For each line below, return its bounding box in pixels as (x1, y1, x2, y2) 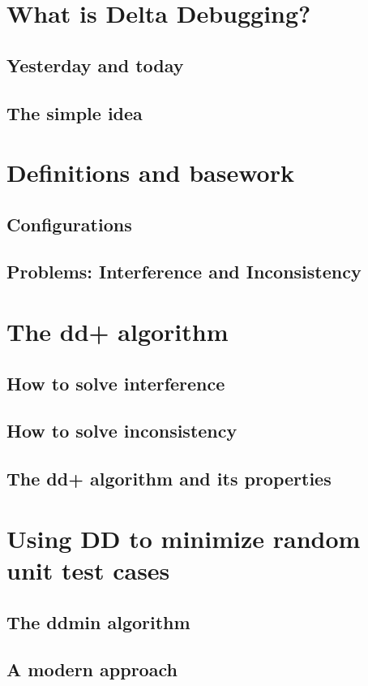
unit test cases (6, 553, 170, 586)
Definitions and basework (6, 156, 294, 189)
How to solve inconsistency (6, 418, 237, 443)
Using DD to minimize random (6, 521, 361, 554)
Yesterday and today (6, 52, 184, 77)
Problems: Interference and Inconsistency (6, 259, 362, 284)
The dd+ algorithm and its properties (6, 466, 332, 491)
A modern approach (6, 657, 178, 682)
